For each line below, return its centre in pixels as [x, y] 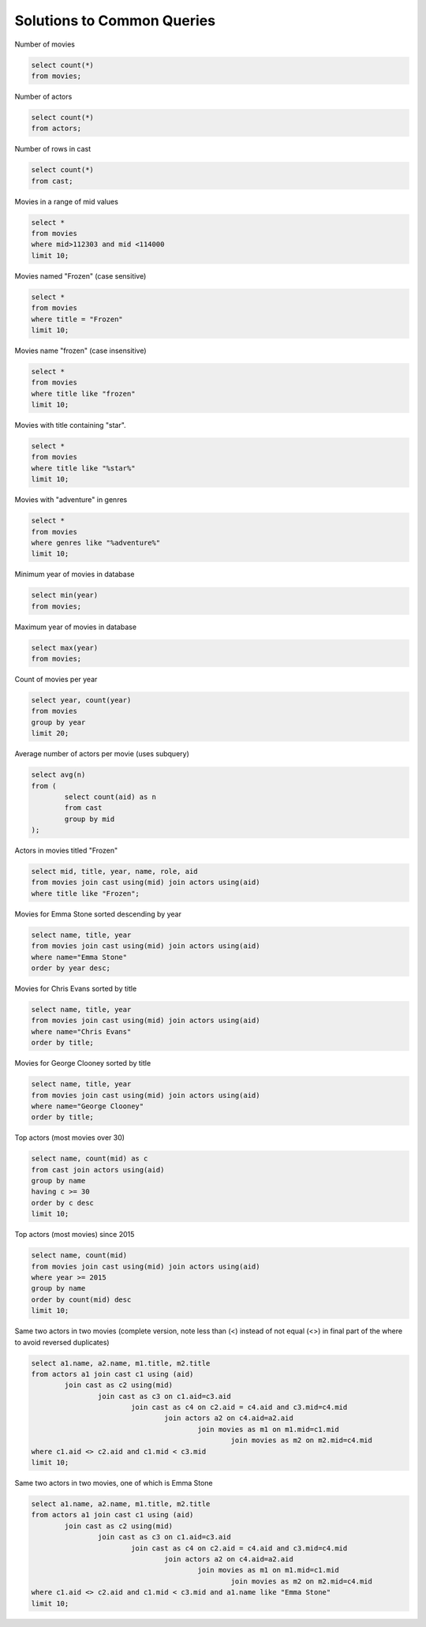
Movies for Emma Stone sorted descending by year [98, 914]
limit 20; [50, 733]
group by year [58, 722]
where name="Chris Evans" [81, 1031]
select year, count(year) [81, 700]
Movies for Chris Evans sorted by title [76, 988]
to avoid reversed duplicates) [62, 1342]
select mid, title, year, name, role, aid [114, 872]
